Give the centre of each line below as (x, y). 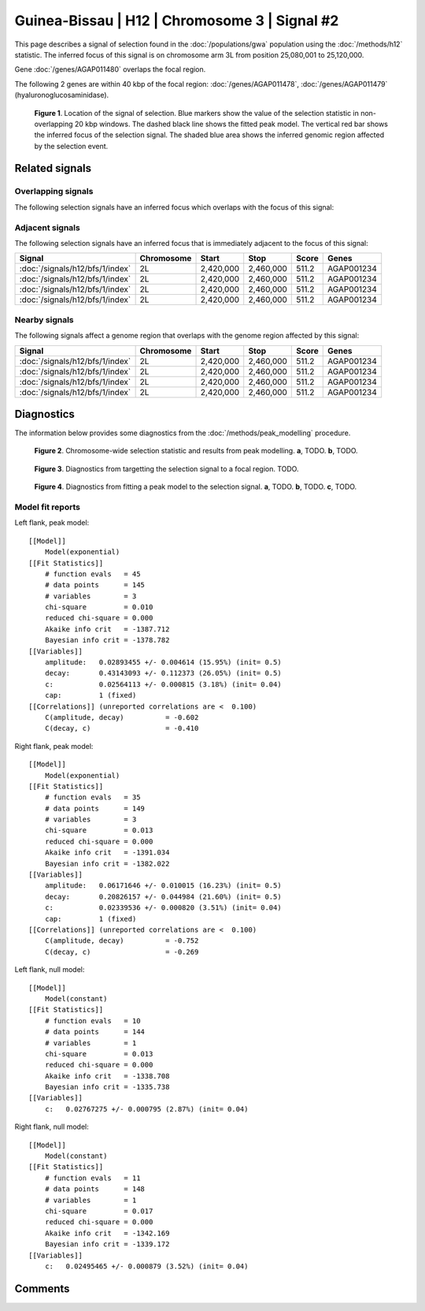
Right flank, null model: (52, 1127)
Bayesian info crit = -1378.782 (107, 640)
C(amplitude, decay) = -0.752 (122, 941)
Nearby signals (44, 319)
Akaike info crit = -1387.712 (107, 629)
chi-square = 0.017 (99, 1211)
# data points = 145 (95, 585)
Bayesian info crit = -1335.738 (107, 1087)
